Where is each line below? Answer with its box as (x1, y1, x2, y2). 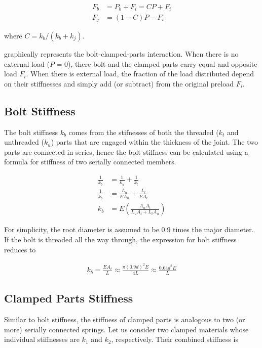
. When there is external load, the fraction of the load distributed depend (26, 68, 254, 79)
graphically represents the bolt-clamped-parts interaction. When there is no (4, 48, 239, 59)
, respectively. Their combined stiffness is (111, 334, 238, 344)
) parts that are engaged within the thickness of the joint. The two (51, 137, 258, 147)
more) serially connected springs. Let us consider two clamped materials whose (4, 324, 249, 334)
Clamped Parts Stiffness (4, 290, 133, 306)
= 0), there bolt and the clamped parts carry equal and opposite (56, 58, 257, 69)
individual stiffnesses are (4, 334, 80, 344)
